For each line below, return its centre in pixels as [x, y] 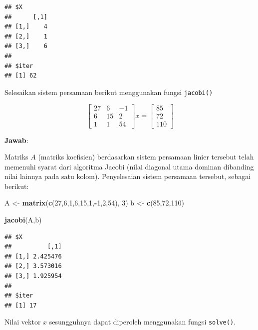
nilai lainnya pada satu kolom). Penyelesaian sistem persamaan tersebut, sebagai [128, 176]
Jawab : [16, 140]
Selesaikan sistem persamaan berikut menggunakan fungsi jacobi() [109, 92]
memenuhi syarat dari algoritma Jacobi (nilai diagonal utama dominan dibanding [129, 166]
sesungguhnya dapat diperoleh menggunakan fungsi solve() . [142, 322]
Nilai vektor [23, 322]
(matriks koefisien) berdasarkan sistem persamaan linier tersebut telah [146, 157]
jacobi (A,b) [23, 220]
